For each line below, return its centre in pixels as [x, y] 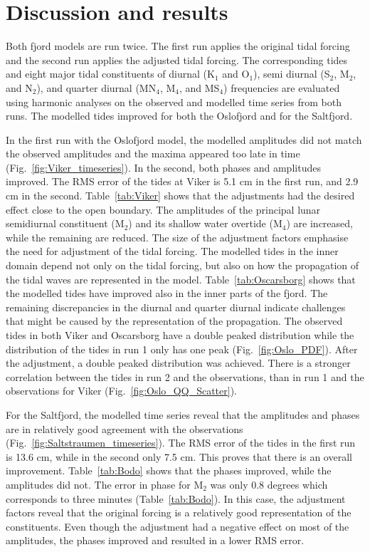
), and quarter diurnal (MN [96, 87]
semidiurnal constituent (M [65, 223]
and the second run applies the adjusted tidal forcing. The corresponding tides [177, 59]
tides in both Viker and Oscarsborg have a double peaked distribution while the [180, 335]
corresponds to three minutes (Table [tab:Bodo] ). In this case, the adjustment [176, 498]
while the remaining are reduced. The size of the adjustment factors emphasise [177, 237]
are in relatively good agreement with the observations [125, 428]
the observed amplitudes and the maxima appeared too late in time [153, 153]
